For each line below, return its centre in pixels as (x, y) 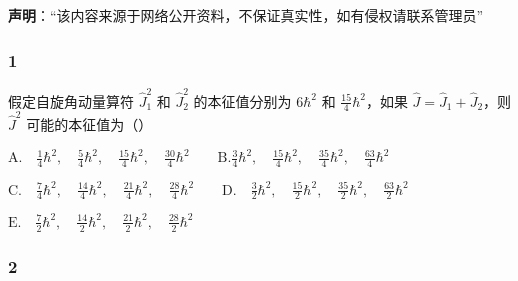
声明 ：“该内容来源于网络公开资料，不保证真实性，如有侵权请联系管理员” (246, 15)
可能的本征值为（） (89, 124)
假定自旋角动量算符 (71, 100)
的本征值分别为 (242, 100)
